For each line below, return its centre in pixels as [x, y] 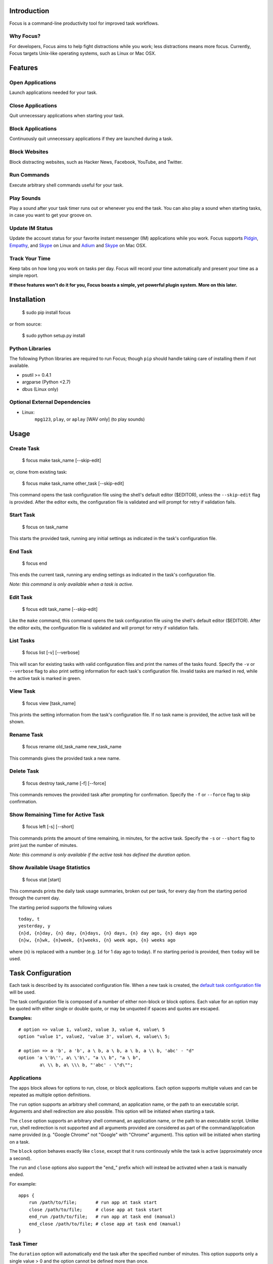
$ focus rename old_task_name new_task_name [72, 747]
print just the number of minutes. [43, 845]
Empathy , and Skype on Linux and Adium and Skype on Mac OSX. [78, 245]
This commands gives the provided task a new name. [65, 758]
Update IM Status [31, 229]
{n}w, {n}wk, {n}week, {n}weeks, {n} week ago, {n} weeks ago [97, 940]
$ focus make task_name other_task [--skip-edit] [73, 483]
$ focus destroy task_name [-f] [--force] [64, 783]
